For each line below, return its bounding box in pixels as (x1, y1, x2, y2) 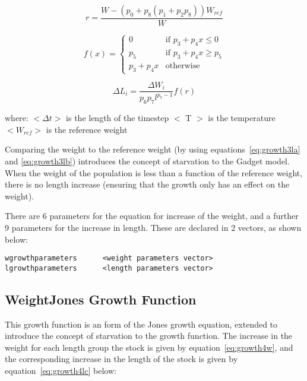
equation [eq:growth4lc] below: (5, 364, 116, 377)
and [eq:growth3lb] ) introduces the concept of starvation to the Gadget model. (5, 155, 290, 167)
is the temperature (208, 112, 276, 124)
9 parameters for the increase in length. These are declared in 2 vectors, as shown (5, 221, 302, 233)
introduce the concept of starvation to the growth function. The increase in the (5, 329, 293, 342)
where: (5, 112, 29, 124)
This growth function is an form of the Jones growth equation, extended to (5, 317, 278, 330)
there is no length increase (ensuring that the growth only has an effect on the (5, 178, 290, 190)
